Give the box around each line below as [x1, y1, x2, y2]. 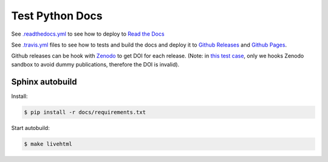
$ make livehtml [24, 140, 73, 147]
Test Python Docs [11, 9, 103, 22]
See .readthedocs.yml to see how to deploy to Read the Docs [11, 30, 165, 37]
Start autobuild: [11, 124, 50, 131]
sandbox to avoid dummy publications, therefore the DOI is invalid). [11, 60, 180, 68]
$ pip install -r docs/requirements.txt [24, 109, 146, 115]
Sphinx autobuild [11, 76, 77, 87]
